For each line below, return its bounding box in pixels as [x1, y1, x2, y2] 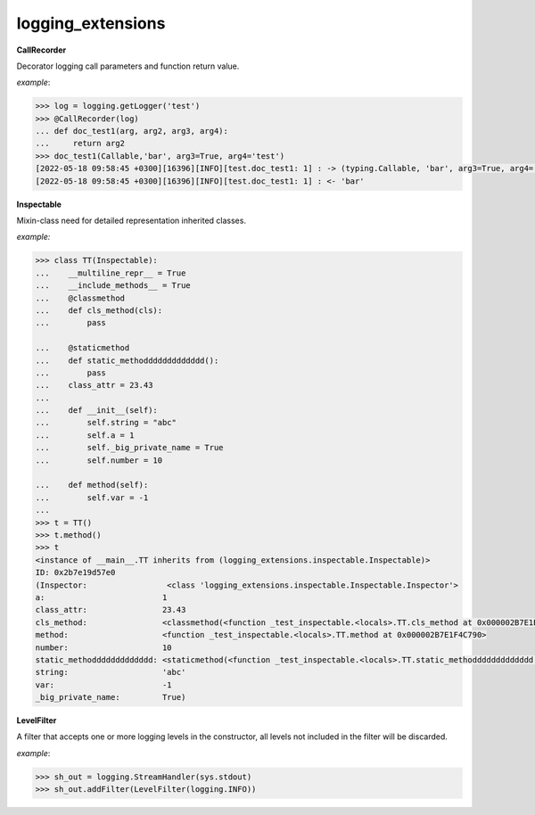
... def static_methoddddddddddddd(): [35, 355, 219, 366]
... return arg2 [35, 138, 125, 149]
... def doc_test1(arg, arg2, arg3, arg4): [35, 126, 229, 136]
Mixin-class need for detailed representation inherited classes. [16, 215, 247, 226]
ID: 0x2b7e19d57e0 [35, 567, 116, 578]
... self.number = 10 [35, 455, 163, 465]
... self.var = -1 [35, 492, 149, 503]
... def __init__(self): [35, 406, 158, 416]
